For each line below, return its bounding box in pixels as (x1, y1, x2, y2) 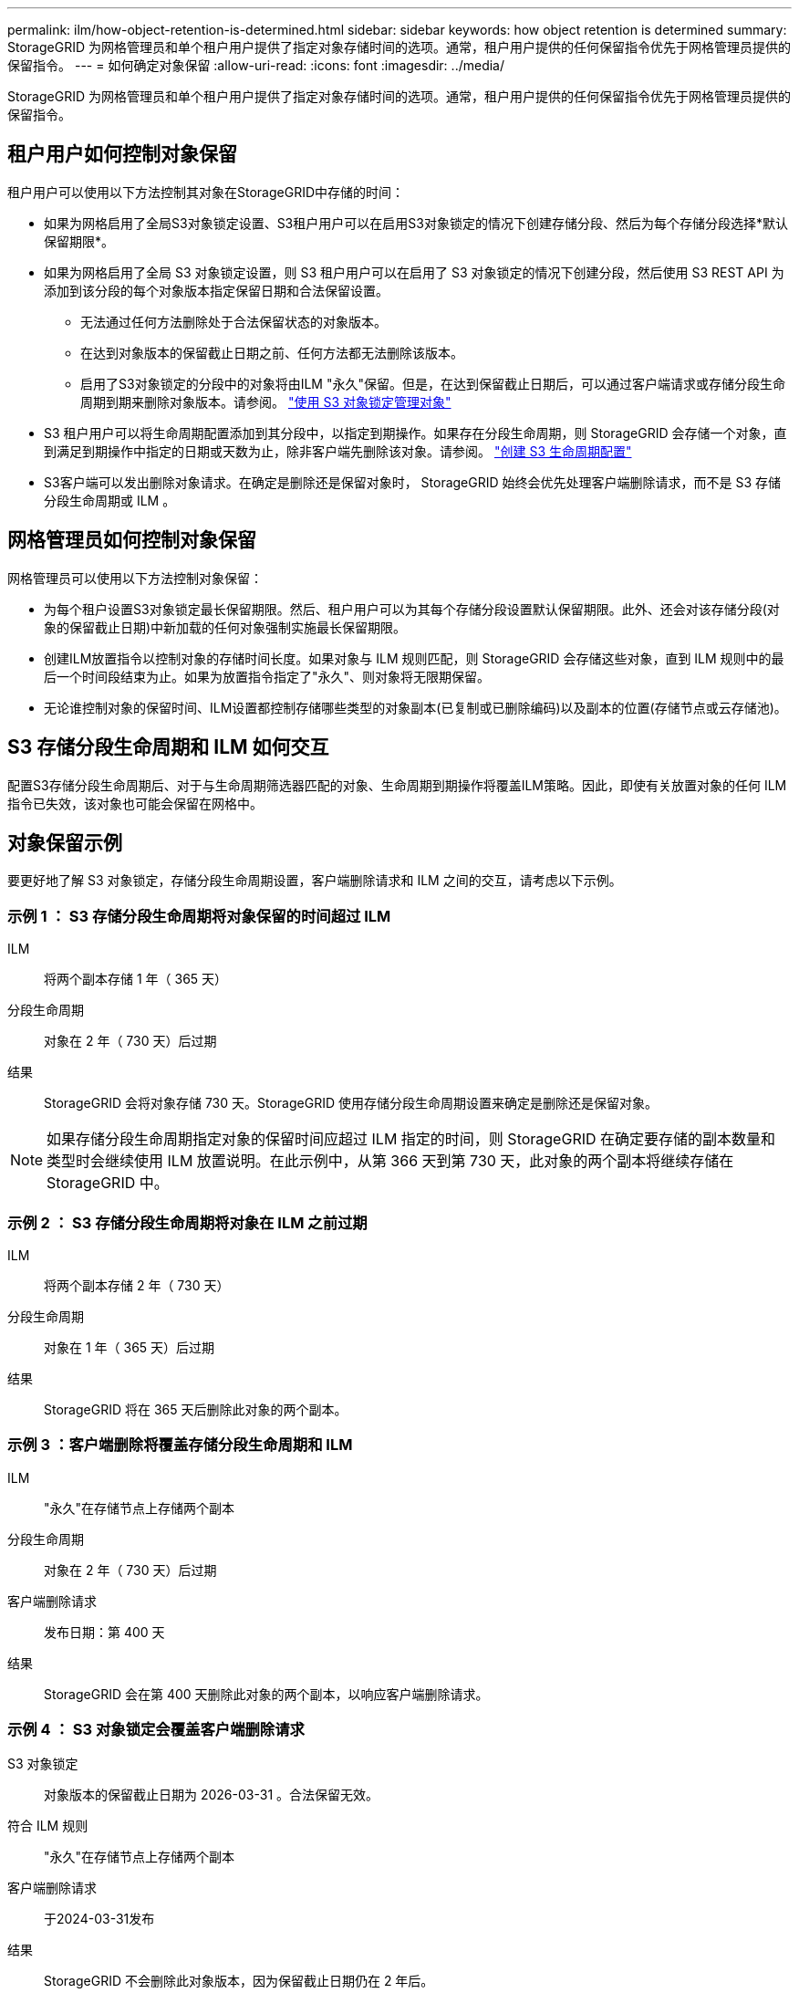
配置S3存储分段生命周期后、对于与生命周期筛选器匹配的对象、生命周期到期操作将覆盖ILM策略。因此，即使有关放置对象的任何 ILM (7, 777, 787, 793)
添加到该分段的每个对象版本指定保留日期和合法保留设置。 (44, 282, 389, 298)
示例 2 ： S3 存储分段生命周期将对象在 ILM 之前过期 (7, 1213, 368, 1232)
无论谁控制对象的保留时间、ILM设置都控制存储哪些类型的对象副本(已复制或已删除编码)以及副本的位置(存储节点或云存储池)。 (44, 699, 787, 715)
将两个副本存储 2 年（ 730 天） (44, 1277, 230, 1293)
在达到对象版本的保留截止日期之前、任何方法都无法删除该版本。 (80, 344, 463, 360)
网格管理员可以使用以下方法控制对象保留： (7, 569, 263, 586)
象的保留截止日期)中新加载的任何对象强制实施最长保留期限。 (44, 619, 407, 635)
